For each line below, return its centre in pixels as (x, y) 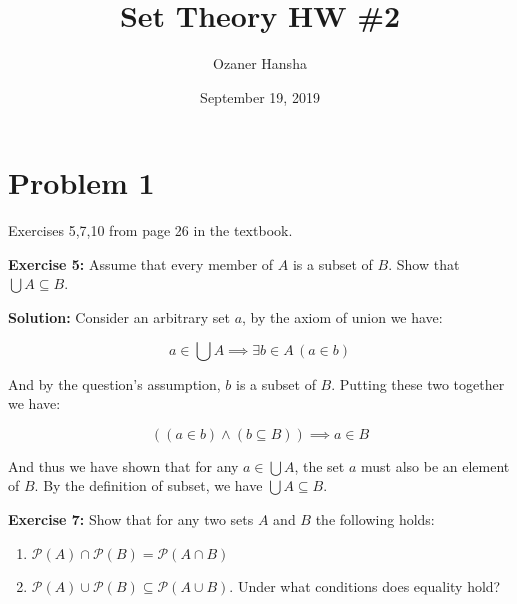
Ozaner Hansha (260, 63)
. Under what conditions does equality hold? (365, 585)
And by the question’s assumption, (114, 383)
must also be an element (435, 465)
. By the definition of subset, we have (148, 485)
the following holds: (375, 519)
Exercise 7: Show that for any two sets (131, 519)
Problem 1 (81, 182)
